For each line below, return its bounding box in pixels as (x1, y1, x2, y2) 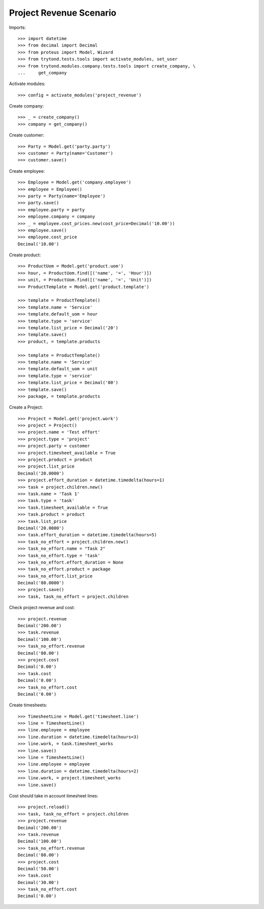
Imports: (9, 24, 26, 30)
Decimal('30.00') (18, 880, 59, 885)
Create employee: (9, 168, 45, 174)
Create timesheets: (9, 702, 47, 708)
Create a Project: (9, 404, 44, 410)
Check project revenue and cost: (9, 605, 75, 611)
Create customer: (9, 132, 44, 138)
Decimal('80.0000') (18, 580, 65, 586)
